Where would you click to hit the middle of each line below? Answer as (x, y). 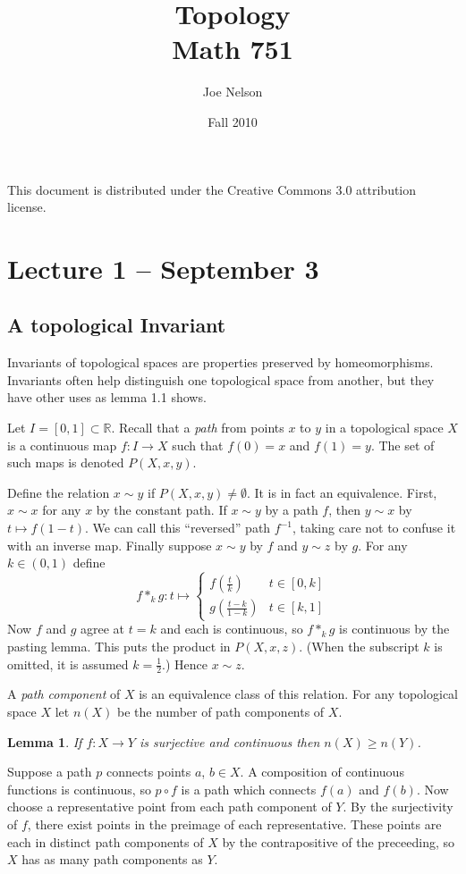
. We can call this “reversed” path (178, 528)
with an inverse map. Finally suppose (110, 545)
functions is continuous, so (79, 789)
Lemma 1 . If (45, 741)
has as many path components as (112, 859)
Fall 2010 (233, 121)
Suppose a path (50, 772)
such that (198, 445)
